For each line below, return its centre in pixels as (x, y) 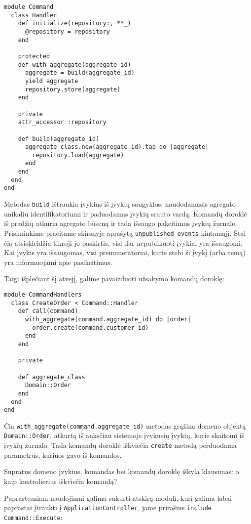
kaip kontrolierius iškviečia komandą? (61, 481)
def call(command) (48, 311)
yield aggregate (52, 81)
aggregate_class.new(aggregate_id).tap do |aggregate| (117, 147)
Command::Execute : (33, 517)
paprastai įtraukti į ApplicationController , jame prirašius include (108, 507)
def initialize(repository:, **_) (74, 23)
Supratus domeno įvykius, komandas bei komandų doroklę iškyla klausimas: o (122, 471)
